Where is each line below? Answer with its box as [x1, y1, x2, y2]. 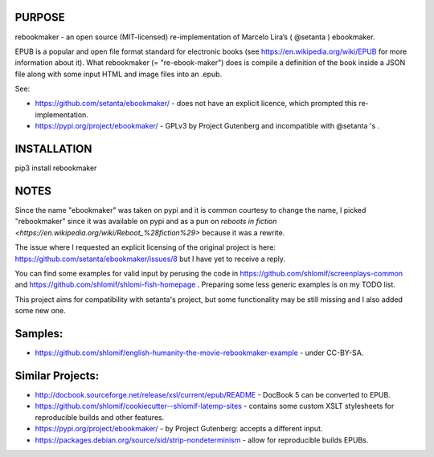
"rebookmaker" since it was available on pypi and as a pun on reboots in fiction [14, 217, 277, 226]
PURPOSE [14, 10, 66, 24]
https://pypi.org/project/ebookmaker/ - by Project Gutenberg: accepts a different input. [35, 424, 323, 434]
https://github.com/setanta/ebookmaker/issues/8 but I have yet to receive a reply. [14, 254, 285, 263]
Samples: [14, 327, 63, 341]
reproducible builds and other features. [35, 412, 165, 422]
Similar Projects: [14, 369, 100, 382]
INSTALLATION [14, 142, 92, 156]
